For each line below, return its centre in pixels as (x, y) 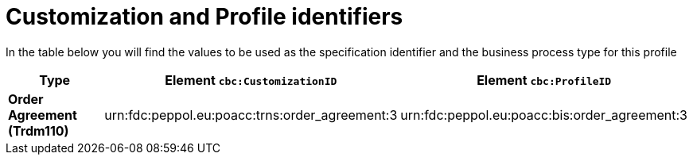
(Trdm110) (39, 130)
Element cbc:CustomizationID (251, 80)
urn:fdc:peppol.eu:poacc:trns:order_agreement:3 (251, 115)
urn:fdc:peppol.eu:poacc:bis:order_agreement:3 (544, 115)
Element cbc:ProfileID (544, 80)
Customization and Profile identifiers (204, 17)
